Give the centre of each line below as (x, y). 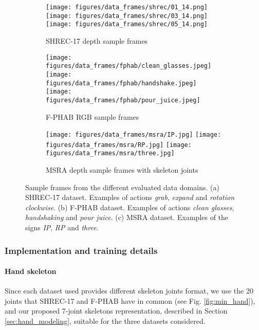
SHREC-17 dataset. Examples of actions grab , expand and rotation (130, 197)
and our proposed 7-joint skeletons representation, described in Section (116, 311)
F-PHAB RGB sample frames (92, 116)
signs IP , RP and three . (62, 227)
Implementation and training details (81, 250)
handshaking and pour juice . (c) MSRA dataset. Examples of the (127, 217)
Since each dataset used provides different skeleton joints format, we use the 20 (129, 291)
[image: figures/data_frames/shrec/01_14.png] (127, 7)
